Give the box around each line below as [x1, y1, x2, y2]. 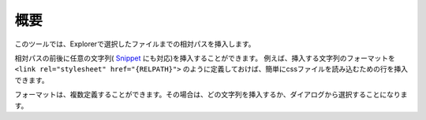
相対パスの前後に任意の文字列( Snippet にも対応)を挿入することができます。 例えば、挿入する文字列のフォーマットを [14, 53, 396, 63]
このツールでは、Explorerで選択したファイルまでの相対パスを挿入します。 [14, 39, 256, 49]
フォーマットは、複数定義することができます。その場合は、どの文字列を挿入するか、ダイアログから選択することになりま [14, 90, 408, 100]
